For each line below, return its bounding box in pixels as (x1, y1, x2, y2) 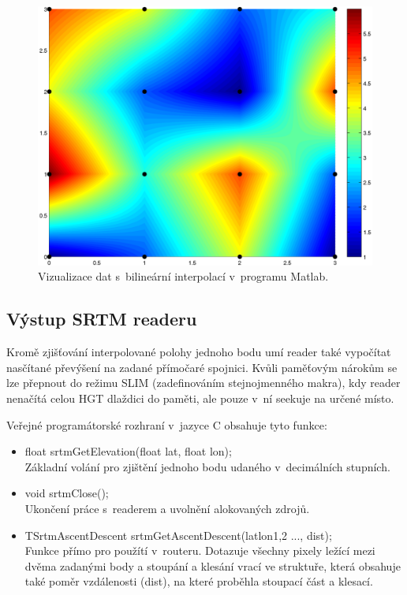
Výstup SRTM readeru (6, 307, 197, 331)
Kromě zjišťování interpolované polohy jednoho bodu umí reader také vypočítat (6, 344, 391, 360)
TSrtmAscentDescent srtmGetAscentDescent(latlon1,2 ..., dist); (24, 526, 332, 543)
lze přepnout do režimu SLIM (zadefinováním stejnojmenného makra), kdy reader (6, 374, 401, 391)
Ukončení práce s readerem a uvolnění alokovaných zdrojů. (24, 500, 310, 516)
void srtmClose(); (24, 485, 109, 501)
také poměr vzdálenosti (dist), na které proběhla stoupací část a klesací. (24, 573, 373, 589)
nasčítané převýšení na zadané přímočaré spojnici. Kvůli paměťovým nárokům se (6, 359, 398, 375)
